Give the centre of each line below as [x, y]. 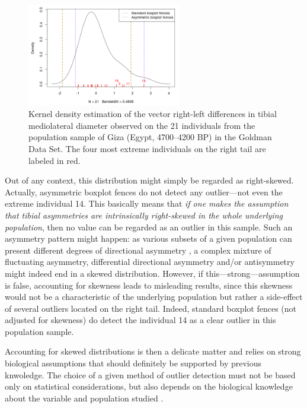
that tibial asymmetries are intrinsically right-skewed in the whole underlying [144, 215]
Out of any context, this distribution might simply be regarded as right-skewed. [149, 180]
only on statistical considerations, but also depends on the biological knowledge [149, 386]
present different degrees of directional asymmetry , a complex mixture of [138, 250]
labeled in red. [55, 160]
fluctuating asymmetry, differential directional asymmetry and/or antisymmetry [150, 262]
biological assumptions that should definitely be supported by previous [133, 363]
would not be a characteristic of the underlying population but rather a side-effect [154, 297]
